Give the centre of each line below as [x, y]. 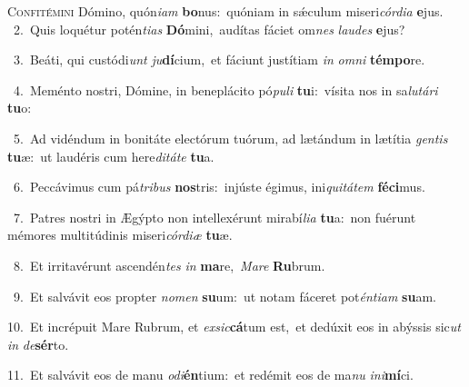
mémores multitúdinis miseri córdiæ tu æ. [120, 235]
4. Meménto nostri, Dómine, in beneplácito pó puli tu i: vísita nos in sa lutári [225, 89]
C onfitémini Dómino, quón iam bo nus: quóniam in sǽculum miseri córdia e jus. [225, 11]
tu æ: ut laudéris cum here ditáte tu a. [111, 156]
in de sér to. [38, 344]
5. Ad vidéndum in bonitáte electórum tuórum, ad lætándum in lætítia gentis [230, 138]
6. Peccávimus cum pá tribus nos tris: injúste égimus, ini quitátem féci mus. [219, 187]
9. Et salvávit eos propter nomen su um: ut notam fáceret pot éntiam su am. [225, 296]
